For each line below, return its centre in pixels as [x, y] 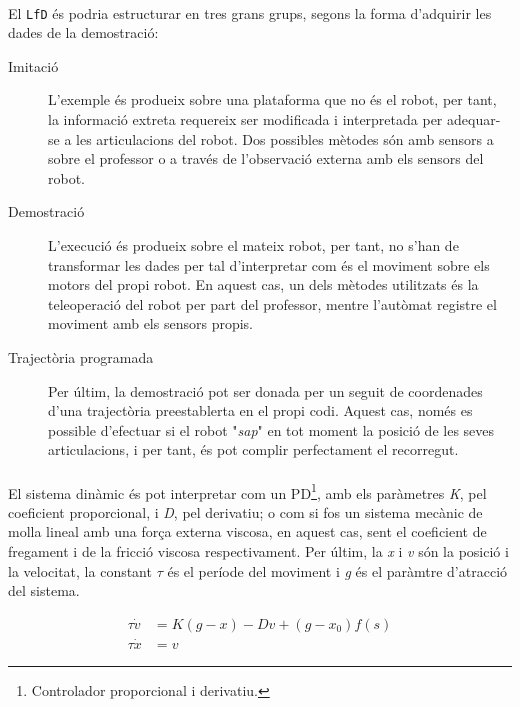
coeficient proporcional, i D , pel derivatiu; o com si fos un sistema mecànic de [245, 511]
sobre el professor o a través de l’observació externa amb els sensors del [266, 158]
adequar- [474, 119]
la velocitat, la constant [80, 570]
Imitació [33, 65]
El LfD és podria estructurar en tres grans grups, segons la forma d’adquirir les [250, 12]
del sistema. [44, 590]
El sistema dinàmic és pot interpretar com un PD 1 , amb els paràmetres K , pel [247, 491]
